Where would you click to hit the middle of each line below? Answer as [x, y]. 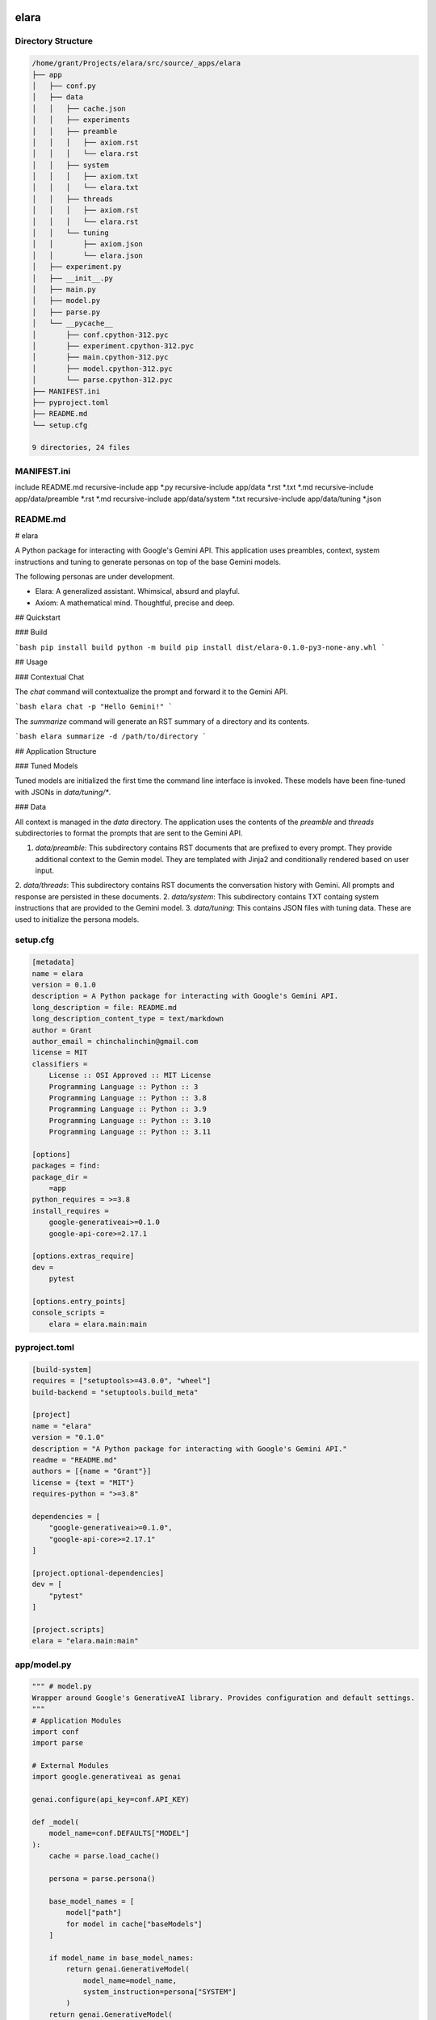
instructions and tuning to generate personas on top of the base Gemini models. [148, 562]
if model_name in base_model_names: [121, 1958]
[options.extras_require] [83, 1256]
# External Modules [70, 1766]
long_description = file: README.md [105, 1007]
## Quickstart [38, 617]
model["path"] [94, 1913]
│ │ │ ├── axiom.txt [85, 177]
